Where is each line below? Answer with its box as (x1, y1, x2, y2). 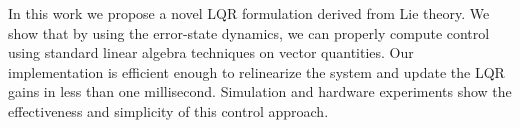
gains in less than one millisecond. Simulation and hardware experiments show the (8, 81, 512, 102)
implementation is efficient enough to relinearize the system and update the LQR (8, 61, 505, 82)
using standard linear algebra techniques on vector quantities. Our (8, 42, 414, 63)
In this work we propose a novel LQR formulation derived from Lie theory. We (8, 3, 490, 23)
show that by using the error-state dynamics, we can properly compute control (8, 22, 490, 43)
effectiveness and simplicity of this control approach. (8, 100, 329, 121)
